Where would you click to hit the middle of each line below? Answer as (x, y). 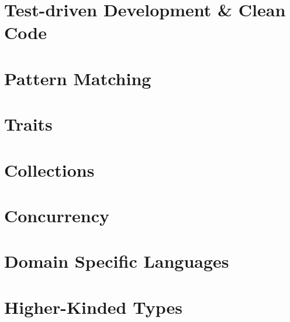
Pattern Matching (78, 78)
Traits (28, 124)
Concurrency (57, 215)
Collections (49, 169)
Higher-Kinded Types (93, 307)
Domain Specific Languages (117, 261)
